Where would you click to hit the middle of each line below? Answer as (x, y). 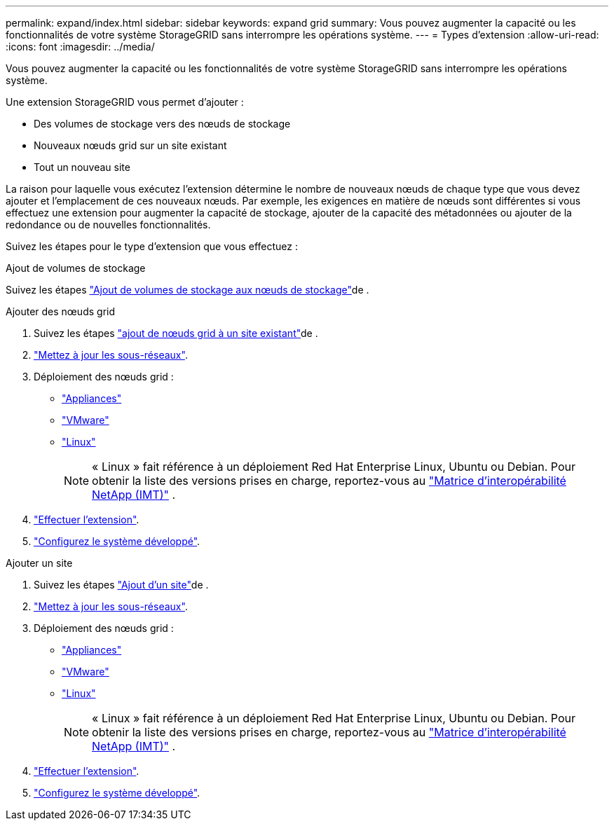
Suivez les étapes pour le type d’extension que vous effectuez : (152, 246)
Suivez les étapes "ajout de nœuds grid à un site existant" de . (176, 333)
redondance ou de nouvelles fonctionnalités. (108, 225)
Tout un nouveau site (82, 167)
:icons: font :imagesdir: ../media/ (80, 47)
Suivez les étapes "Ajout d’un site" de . (121, 585)
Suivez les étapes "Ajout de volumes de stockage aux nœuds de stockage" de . (187, 290)
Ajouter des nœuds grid (60, 311)
